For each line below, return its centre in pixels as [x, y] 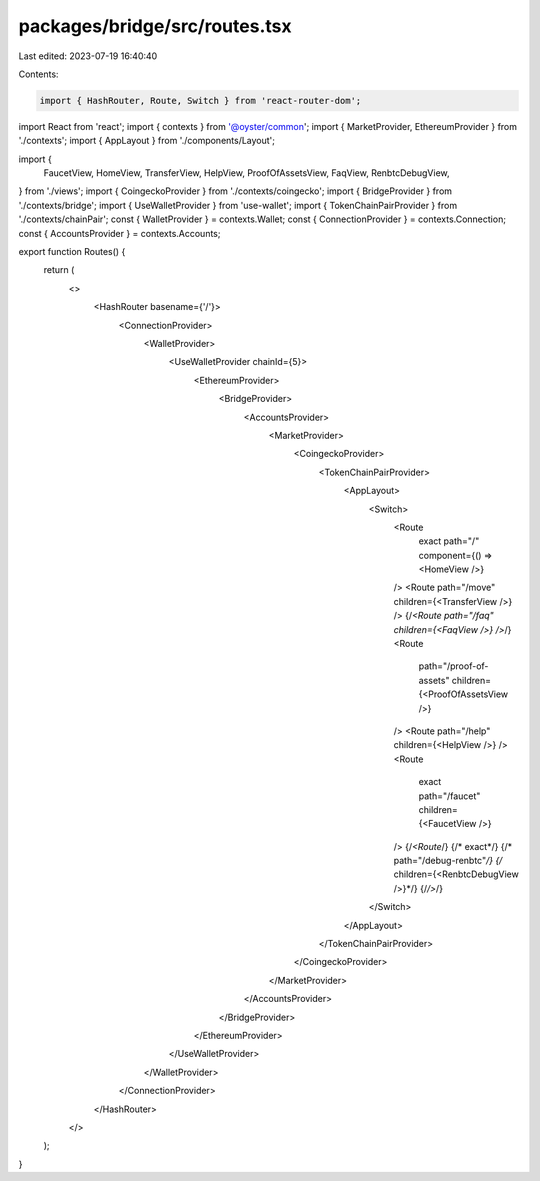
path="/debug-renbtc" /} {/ [448, 861]
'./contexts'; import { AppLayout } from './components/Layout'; [146, 141]
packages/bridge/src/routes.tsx [155, 26]
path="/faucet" [449, 796]
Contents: [38, 74]
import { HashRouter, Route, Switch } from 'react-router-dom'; [200, 100]
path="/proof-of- [453, 666]
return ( [59, 270]
